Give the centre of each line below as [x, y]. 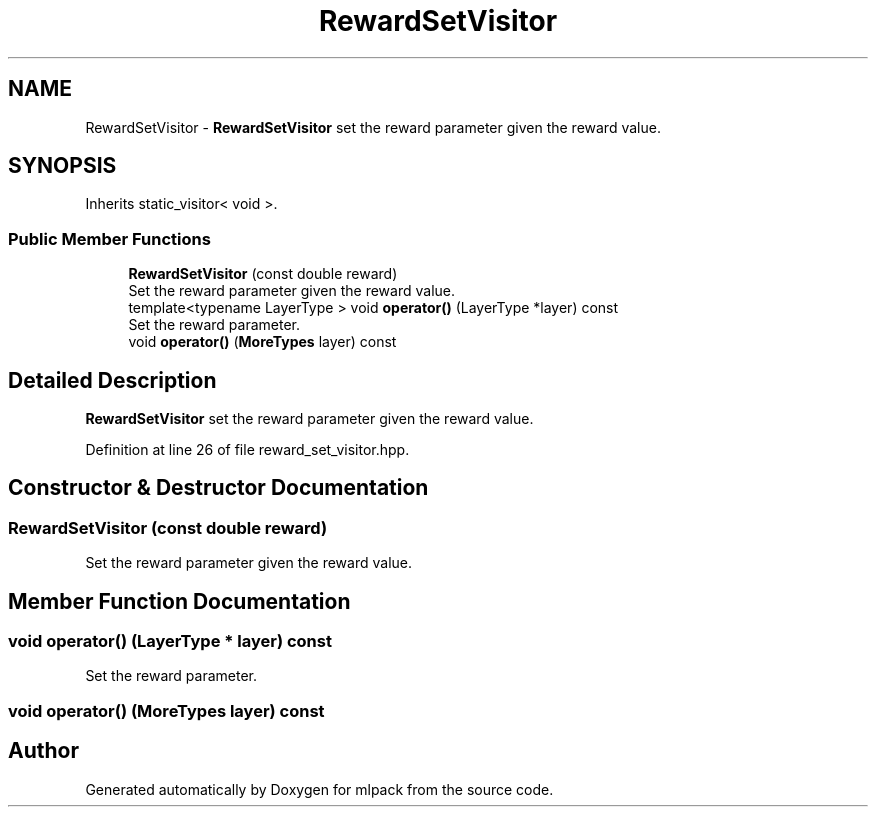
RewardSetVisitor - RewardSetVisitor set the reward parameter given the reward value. [373, 127]
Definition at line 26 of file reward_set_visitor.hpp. [247, 450]
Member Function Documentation [179, 601]
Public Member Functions [109, 238]
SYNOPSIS [62, 166]
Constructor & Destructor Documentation [218, 488]
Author [43, 751]
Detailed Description [112, 380]
